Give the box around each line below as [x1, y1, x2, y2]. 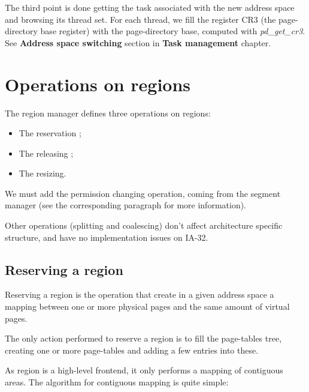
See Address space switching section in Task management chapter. [5, 36, 271, 49]
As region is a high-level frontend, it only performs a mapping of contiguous [5, 364, 283, 376]
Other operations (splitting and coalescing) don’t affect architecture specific [5, 219, 283, 232]
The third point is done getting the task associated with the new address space [5, 1, 295, 13]
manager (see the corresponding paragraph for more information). [5, 199, 247, 211]
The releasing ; [19, 146, 74, 159]
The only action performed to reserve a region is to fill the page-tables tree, [5, 332, 282, 345]
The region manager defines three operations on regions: [5, 106, 211, 119]
